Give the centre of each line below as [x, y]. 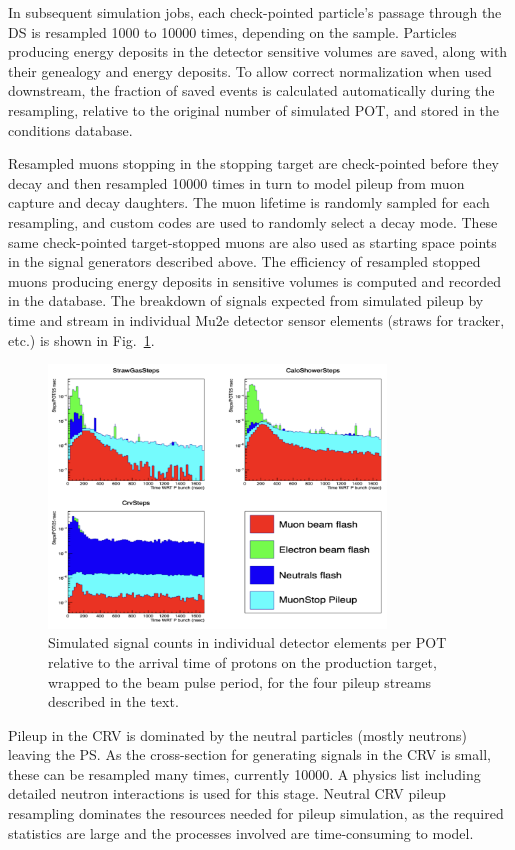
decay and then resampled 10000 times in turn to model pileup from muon [236, 182]
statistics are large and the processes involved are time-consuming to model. [241, 832]
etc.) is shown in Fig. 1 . [81, 339]
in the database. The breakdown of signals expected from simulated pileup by [246, 300]
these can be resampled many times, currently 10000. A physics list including [244, 773]
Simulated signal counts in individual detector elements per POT [247, 642]
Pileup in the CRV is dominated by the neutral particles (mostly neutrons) [237, 734]
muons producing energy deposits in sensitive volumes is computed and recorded [255, 280]
